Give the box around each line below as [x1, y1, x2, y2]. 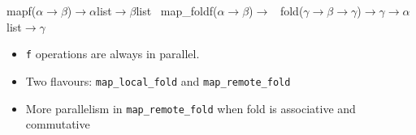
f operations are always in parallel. [25, 45, 200, 62]
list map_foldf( [136, 2, 218, 19]
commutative [25, 116, 90, 133]
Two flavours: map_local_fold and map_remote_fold [25, 72, 291, 89]
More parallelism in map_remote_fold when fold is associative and [25, 99, 356, 116]
